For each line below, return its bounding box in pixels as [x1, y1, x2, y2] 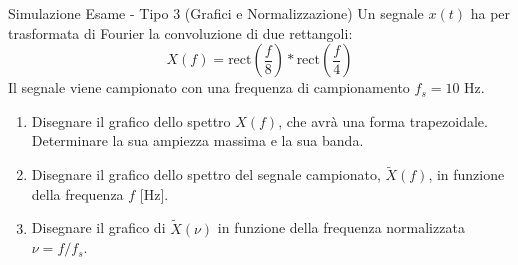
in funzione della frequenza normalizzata [217, 217, 465, 238]
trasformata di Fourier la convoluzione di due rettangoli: [8, 22, 353, 43]
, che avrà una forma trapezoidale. [278, 110, 488, 131]
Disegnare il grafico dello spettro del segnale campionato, [31, 164, 381, 185]
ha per [470, 3, 511, 23]
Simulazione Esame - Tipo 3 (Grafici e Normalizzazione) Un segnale [8, 3, 424, 23]
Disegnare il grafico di [31, 217, 166, 238]
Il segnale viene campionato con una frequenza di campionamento [8, 77, 410, 98]
